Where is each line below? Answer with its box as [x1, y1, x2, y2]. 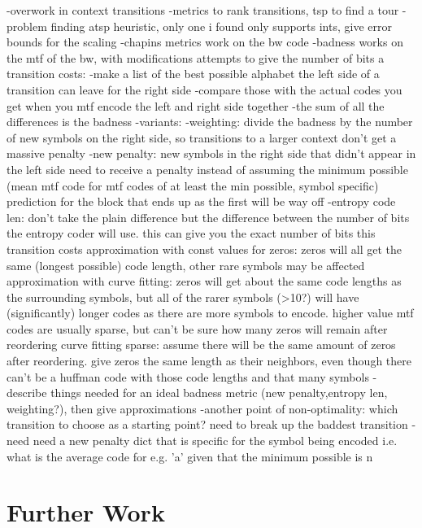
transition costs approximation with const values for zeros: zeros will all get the [7, 240, 402, 257]
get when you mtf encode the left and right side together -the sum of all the [7, 97, 385, 114]
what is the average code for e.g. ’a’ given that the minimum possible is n [7, 447, 373, 465]
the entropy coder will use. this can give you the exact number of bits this [7, 225, 376, 242]
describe [7, 384, 47, 401]
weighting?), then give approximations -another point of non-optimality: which [7, 399, 398, 417]
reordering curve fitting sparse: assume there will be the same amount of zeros [7, 336, 396, 353]
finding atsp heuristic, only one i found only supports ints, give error [50, 17, 392, 34]
